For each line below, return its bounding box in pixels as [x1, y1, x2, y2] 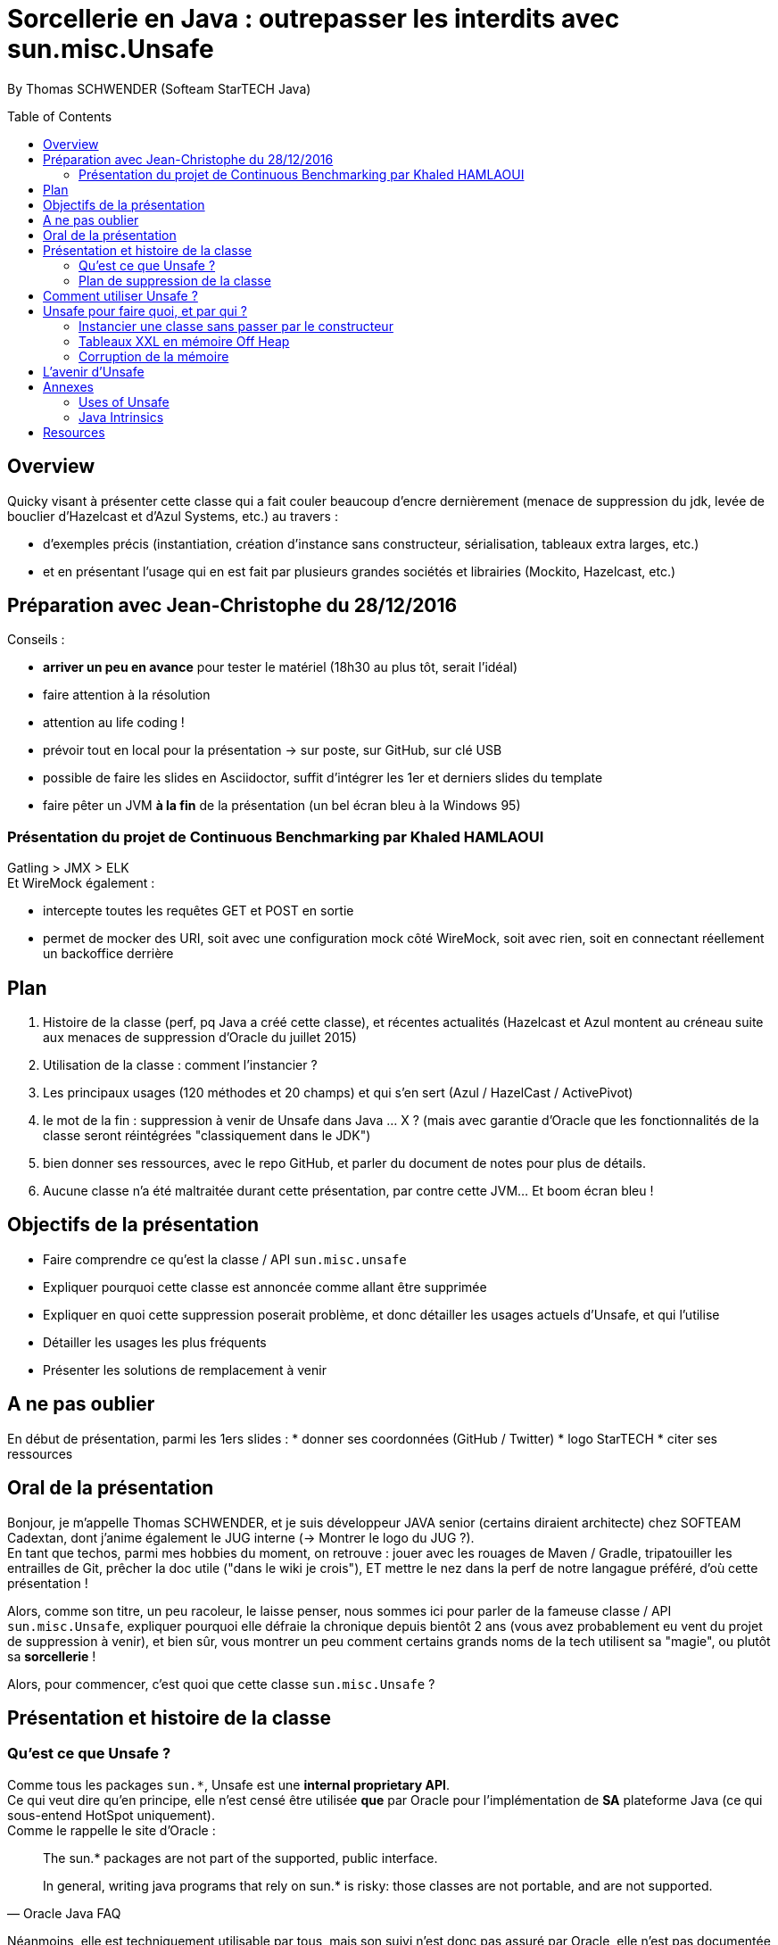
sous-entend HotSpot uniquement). [7, 1807, 215, 1823]
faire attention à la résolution [43, 687, 211, 703]
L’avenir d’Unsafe [43, 363, 145, 379]
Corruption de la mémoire [79, 348, 229, 364]
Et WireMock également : [7, 875, 155, 891]
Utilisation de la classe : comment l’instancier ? [43, 1057, 318, 1073]
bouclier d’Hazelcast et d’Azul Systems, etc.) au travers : [7, 508, 338, 524]
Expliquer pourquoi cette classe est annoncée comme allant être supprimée [43, 1279, 487, 1295]
